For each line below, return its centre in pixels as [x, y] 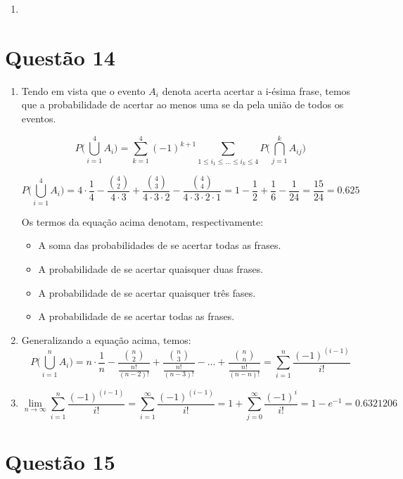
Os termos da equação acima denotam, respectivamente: [142, 221]
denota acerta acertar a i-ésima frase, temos [256, 90]
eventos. [39, 118]
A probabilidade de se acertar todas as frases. [136, 316]
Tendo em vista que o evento [83, 90]
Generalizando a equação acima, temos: [106, 339]
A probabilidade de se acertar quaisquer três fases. [147, 292]
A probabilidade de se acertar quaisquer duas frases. [151, 268]
